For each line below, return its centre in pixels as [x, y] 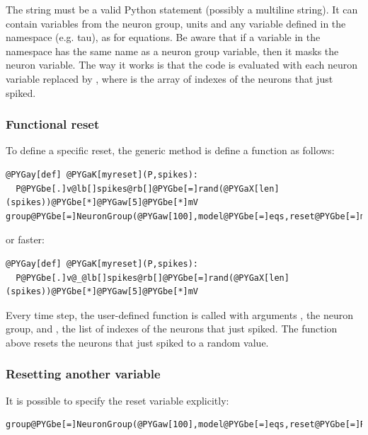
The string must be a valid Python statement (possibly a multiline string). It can [182, 9]
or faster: [25, 239]
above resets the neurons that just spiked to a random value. [137, 342]
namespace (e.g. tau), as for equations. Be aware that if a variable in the [163, 37]
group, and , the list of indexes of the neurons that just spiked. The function [172, 329]
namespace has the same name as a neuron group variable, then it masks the [172, 51]
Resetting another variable [83, 374]
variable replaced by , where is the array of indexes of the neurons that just [169, 78]
